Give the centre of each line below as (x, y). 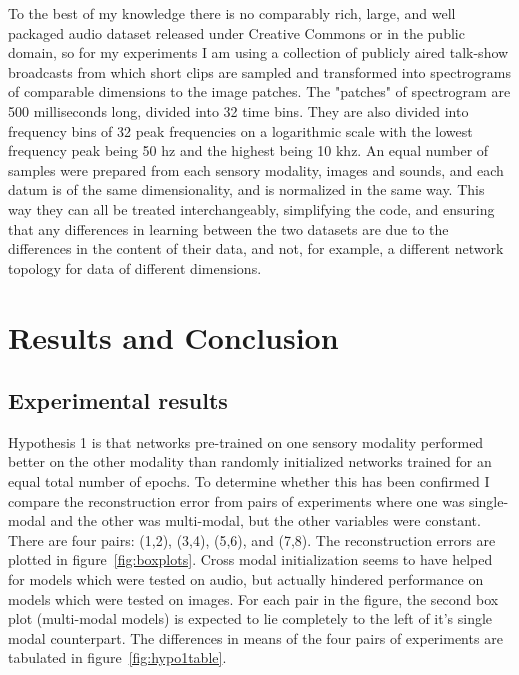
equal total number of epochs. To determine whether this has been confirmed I (249, 481)
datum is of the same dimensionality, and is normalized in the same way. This (246, 189)
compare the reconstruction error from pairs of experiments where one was (236, 500)
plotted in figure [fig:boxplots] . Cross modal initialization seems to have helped (250, 559)
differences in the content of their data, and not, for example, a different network (256, 248)
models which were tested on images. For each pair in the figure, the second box (253, 598)
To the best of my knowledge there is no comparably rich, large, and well (232, 13)
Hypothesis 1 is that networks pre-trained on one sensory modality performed (246, 441)
